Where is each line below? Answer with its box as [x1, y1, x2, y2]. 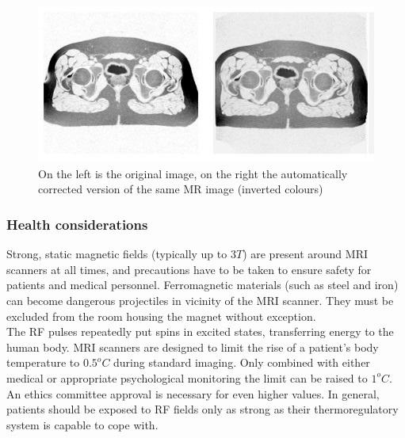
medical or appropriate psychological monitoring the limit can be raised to [6, 369, 368, 386]
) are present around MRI [243, 246, 369, 262]
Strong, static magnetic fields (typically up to [6, 246, 227, 262]
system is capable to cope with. [6, 416, 159, 432]
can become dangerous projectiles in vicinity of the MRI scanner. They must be [6, 292, 394, 309]
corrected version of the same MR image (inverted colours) [38, 181, 323, 197]
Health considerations [6, 214, 148, 234]
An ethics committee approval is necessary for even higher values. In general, [6, 385, 380, 402]
